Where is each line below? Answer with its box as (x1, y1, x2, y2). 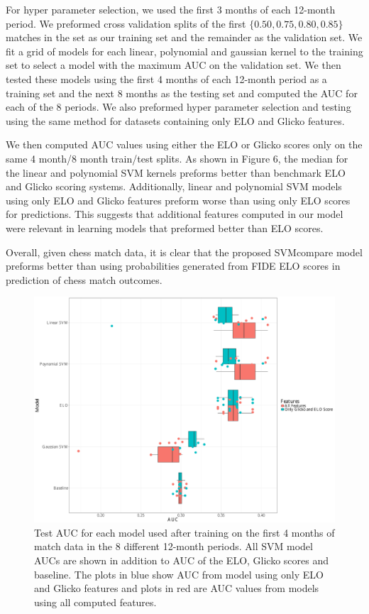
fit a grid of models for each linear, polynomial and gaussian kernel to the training (6, 43, 363, 58)
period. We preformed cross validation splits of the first (6, 16, 246, 31)
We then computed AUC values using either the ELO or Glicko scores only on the (6, 137, 363, 152)
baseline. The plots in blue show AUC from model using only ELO (34, 566, 324, 581)
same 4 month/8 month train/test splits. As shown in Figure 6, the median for (6, 150, 348, 165)
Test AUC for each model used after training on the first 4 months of (34, 525, 335, 539)
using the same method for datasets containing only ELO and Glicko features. (6, 113, 345, 128)
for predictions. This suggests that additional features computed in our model (6, 207, 343, 221)
